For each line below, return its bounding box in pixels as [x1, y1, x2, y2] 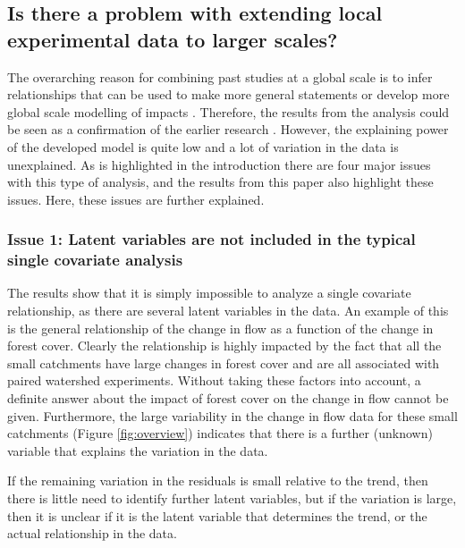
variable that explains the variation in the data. [7, 441, 268, 459]
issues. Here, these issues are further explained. [7, 190, 265, 208]
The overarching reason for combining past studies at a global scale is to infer [7, 67, 433, 86]
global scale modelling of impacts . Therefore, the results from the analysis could [7, 102, 450, 121]
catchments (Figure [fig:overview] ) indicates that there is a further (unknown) [7, 424, 433, 443]
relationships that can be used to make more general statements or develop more [7, 85, 450, 104]
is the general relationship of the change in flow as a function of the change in [7, 318, 434, 337]
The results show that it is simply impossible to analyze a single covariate [7, 283, 411, 302]
